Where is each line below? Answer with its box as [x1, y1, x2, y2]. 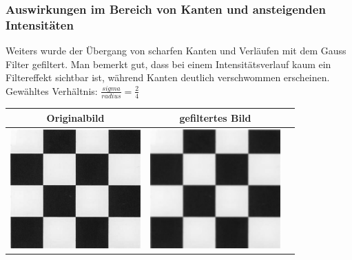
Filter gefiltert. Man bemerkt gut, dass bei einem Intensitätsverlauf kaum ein [6, 56, 331, 71]
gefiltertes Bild [179, 110, 251, 124]
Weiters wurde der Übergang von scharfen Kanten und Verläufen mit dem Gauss [6, 43, 346, 58]
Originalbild [46, 110, 105, 124]
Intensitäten [6, 16, 74, 33]
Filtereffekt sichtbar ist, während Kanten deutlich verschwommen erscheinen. [6, 70, 330, 85]
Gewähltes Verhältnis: [6, 83, 98, 98]
